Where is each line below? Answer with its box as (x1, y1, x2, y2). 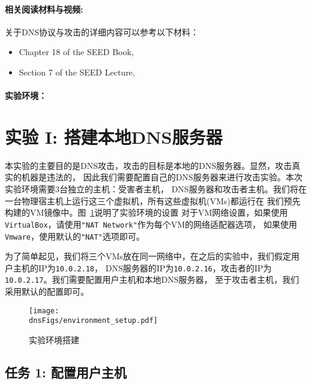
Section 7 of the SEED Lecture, (19, 65, 135, 78)
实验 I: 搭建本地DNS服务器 (5, 124, 223, 149)
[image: (29, 306, 59, 315)
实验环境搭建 (29, 333, 79, 346)
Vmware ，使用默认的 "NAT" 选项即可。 (5, 229, 145, 242)
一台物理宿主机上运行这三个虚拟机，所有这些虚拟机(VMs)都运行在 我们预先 (5, 194, 301, 207)
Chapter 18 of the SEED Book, (19, 46, 134, 58)
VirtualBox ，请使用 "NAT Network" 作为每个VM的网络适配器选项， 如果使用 (5, 217, 297, 230)
